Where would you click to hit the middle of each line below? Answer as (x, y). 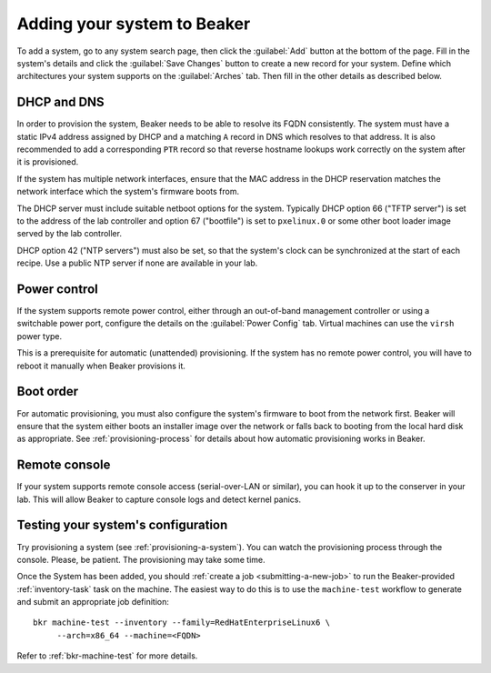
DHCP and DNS (60, 102)
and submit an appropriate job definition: (93, 602)
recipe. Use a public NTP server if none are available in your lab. (137, 263)
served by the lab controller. (70, 234)
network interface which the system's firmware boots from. (128, 192)
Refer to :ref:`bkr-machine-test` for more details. (107, 656)
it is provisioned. (48, 162)
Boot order (48, 392)
